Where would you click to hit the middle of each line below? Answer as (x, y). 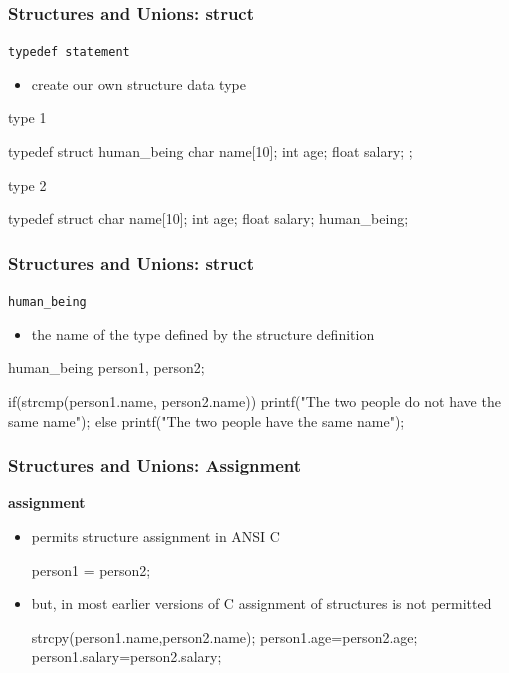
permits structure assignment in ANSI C (155, 535)
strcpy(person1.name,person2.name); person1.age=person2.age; (224, 636)
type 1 (27, 117)
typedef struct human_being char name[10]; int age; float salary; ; (210, 151)
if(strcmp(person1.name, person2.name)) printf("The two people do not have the (254, 400)
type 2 (27, 184)
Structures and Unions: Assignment (155, 465)
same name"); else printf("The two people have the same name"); (206, 420)
